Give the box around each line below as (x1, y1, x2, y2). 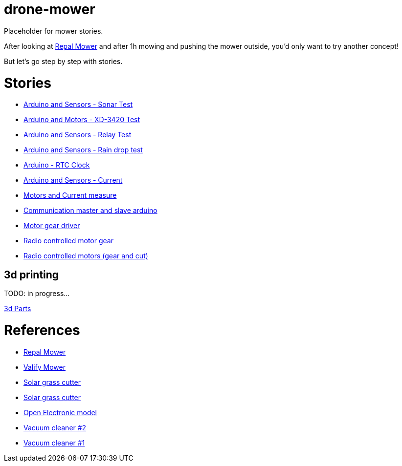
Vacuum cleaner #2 (23, 423, 87, 432)
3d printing (4, 268, 59, 281)
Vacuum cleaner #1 (23, 438, 85, 447)
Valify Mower (23, 362, 66, 371)
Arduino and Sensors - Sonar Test (23, 100, 133, 109)
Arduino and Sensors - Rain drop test (23, 146, 143, 154)
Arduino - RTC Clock (23, 161, 90, 169)
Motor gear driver (23, 221, 80, 230)
